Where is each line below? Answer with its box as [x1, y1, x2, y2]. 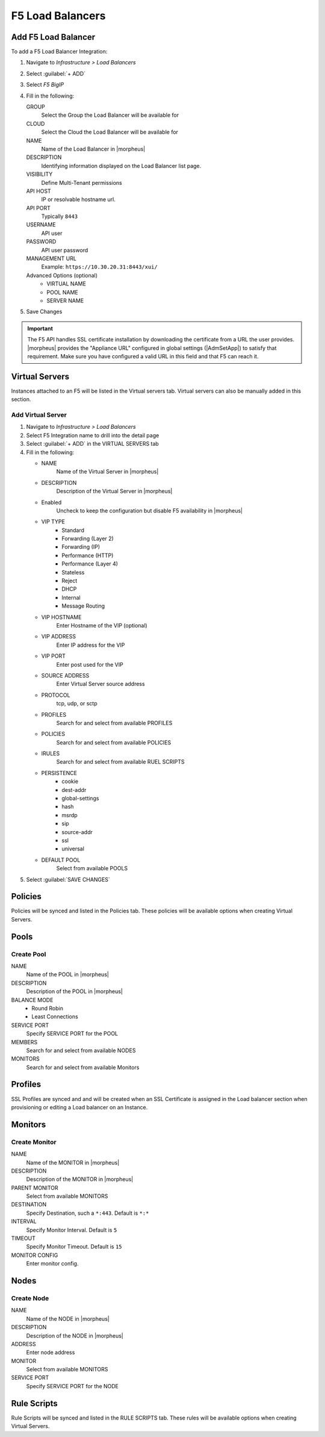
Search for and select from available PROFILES [56, 719, 173, 726]
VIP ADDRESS [41, 633, 76, 640]
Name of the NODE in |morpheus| [26, 1315, 110, 1322]
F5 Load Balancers [11, 9, 106, 22]
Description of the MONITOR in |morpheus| [26, 1176, 134, 1183]
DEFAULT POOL [41, 856, 81, 864]
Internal [61, 594, 81, 601]
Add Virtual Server [11, 411, 67, 419]
